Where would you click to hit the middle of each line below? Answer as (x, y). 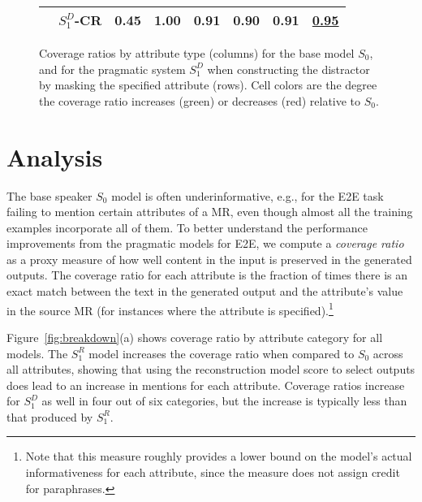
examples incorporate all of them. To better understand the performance (187, 227)
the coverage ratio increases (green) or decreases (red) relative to (200, 100)
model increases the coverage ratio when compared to (222, 353)
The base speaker (50, 195)
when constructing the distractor (289, 69)
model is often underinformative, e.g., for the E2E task (248, 195)
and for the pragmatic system (112, 69)
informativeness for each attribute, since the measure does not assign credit (213, 472)
